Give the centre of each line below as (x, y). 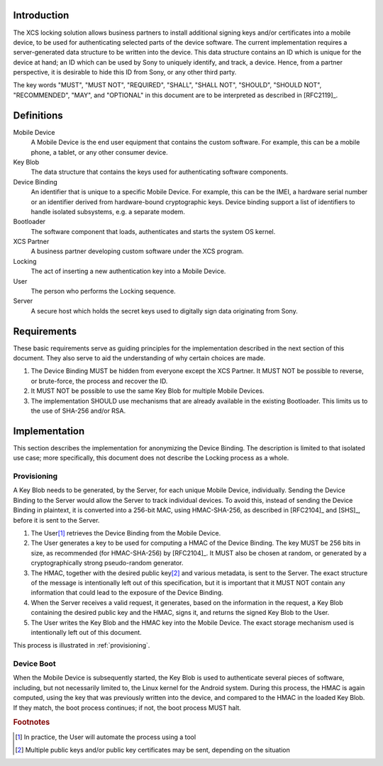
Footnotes (32, 722)
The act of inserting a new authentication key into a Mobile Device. (128, 271)
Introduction (41, 15)
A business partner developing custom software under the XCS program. (137, 251)
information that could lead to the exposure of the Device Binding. (127, 593)
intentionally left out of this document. (86, 632)
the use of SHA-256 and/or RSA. (78, 411)
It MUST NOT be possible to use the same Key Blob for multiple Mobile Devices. (148, 391)
